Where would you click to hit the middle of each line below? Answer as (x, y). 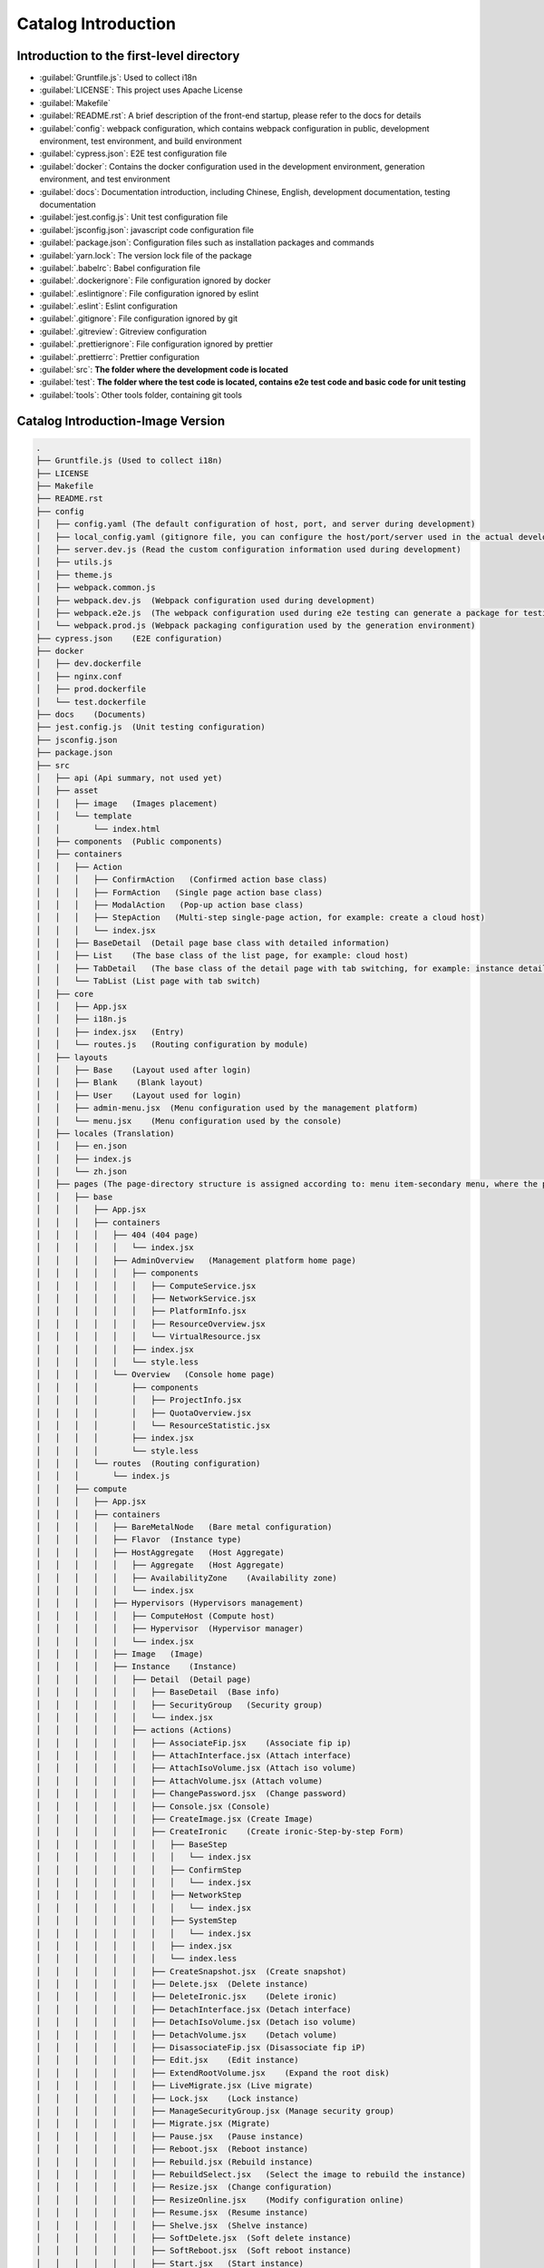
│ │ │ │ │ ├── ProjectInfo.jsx (139, 1400)
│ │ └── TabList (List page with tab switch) (148, 981)
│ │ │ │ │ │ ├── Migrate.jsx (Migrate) (153, 2124)
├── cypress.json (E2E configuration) (129, 638)
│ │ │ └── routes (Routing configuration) (148, 1464)
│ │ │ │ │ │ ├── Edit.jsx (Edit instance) (167, 2060)
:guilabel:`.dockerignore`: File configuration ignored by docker (155, 280)
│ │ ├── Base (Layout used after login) (143, 1070)
